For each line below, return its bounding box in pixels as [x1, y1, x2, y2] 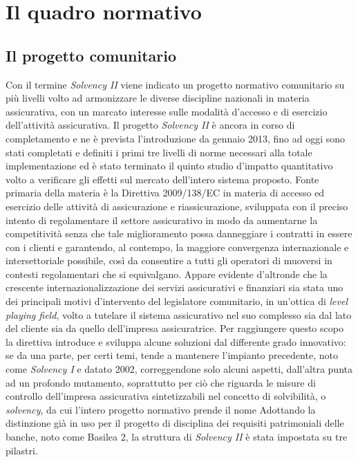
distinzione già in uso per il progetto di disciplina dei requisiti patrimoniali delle [6, 416, 344, 430]
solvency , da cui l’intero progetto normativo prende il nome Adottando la [6, 402, 316, 416]
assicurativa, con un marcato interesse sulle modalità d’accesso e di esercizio [6, 104, 328, 118]
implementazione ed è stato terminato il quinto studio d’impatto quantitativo [6, 158, 333, 173]
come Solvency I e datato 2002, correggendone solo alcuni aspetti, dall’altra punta [6, 362, 352, 376]
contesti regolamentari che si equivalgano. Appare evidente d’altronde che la [6, 266, 328, 281]
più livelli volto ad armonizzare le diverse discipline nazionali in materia [6, 91, 310, 105]
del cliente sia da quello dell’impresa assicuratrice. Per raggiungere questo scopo [6, 321, 343, 335]
